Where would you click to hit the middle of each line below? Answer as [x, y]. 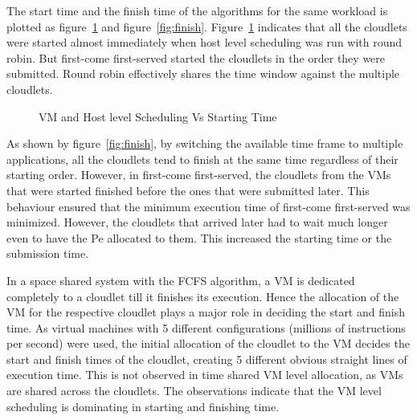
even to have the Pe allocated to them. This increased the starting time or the [199, 237]
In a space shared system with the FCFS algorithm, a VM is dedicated [181, 280]
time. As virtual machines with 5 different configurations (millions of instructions [206, 327]
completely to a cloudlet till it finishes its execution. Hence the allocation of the [203, 296]
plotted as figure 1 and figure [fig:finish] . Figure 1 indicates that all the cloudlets [207, 26]
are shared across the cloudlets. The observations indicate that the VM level [194, 391]
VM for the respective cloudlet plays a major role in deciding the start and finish [206, 312]
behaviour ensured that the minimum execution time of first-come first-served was [208, 206]
